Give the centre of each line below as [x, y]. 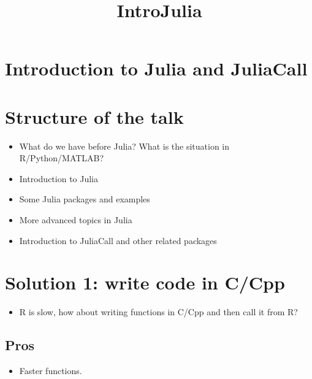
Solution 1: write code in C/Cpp [145, 282]
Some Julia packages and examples [85, 199]
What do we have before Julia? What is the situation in [124, 146]
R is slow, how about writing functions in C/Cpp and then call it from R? [158, 312]
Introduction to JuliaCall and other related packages [118, 240]
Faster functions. [51, 371]
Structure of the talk [94, 116]
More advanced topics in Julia [76, 220]
